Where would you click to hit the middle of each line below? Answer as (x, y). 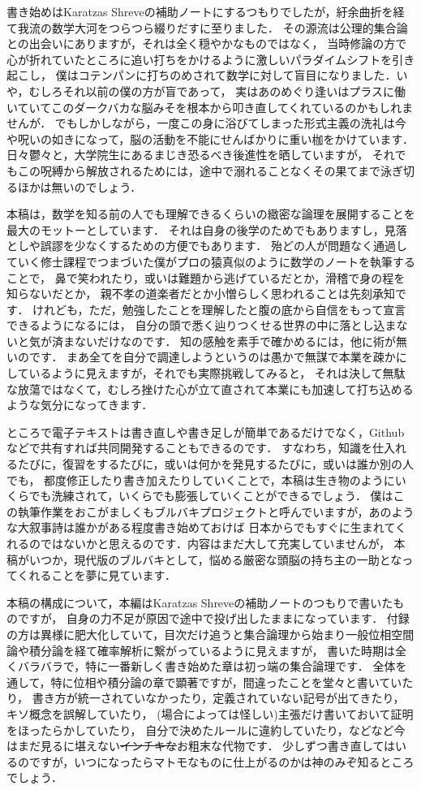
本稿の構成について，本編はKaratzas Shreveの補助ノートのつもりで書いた (200, 602)
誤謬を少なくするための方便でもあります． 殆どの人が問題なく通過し (223, 246)
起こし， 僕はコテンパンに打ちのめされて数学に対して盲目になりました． (202, 75)
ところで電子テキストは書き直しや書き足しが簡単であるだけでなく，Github (206, 432)
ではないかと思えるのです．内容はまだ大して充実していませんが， (215, 543)
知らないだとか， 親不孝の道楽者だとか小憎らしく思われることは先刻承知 (201, 294)
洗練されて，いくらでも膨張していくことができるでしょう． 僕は (222, 496)
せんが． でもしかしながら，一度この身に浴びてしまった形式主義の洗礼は (201, 123)
